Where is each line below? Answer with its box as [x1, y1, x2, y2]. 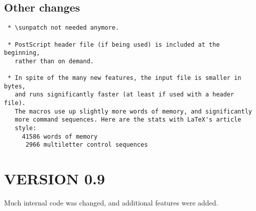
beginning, [4, 49, 40, 57]
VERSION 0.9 [4, 168, 105, 189]
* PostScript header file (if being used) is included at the [8, 41, 220, 48]
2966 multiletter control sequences [25, 141, 148, 149]
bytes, [4, 82, 26, 90]
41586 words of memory [22, 133, 98, 140]
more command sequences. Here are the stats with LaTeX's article [15, 116, 241, 124]
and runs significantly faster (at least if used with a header [15, 91, 234, 98]
